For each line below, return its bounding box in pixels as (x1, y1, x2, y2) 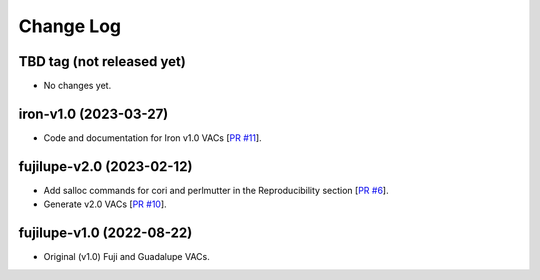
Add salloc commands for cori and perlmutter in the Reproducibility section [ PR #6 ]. (43, 184, 389, 196)
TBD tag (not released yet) (18, 53, 187, 70)
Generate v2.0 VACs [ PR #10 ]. (43, 198, 167, 210)
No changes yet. (43, 80, 112, 92)
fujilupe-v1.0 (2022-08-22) (18, 225, 193, 242)
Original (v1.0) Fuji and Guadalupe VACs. (43, 251, 210, 263)
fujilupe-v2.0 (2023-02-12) (18, 158, 193, 175)
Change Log (18, 15, 122, 37)
